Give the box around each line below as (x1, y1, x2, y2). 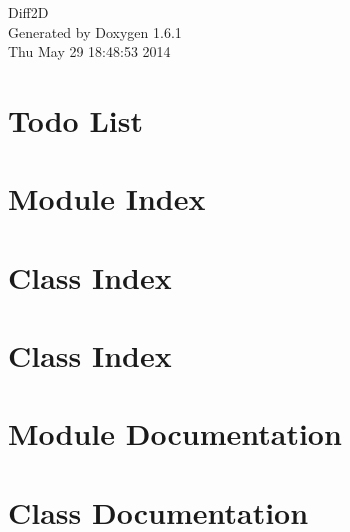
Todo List (8, 99, 143, 140)
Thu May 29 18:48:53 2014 (8, 41, 171, 62)
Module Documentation (8, 413, 342, 454)
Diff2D (8, 2, 49, 22)
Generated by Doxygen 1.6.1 (8, 21, 182, 42)
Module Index (8, 178, 206, 219)
